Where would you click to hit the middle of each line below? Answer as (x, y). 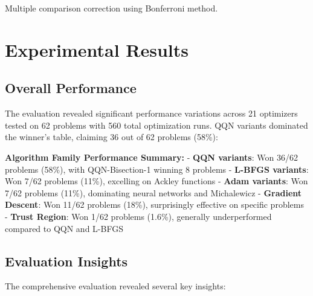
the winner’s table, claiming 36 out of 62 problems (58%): (111, 137)
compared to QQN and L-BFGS (64, 228)
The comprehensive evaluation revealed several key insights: (115, 286)
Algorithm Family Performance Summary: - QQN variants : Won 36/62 (151, 157)
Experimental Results (97, 49)
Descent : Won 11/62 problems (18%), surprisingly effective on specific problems (154, 204)
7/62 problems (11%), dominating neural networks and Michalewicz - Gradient (153, 192)
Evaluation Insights (66, 261)
